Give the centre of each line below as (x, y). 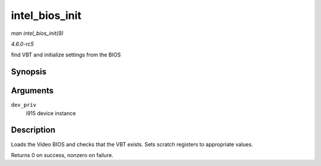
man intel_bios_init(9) (37, 33)
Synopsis (29, 72)
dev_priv (24, 105)
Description (33, 130)
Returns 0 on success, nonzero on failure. (62, 155)
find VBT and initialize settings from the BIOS (66, 55)
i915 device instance (51, 113)
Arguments (32, 91)
